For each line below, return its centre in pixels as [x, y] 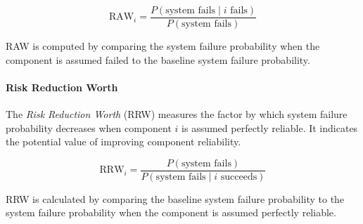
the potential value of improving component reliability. [123, 141]
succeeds [239, 177]
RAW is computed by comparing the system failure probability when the [163, 46]
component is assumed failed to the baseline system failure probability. [158, 59]
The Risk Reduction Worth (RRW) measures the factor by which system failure [177, 114]
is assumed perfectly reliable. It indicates [270, 127]
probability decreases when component [89, 127]
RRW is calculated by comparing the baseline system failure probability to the [175, 198]
